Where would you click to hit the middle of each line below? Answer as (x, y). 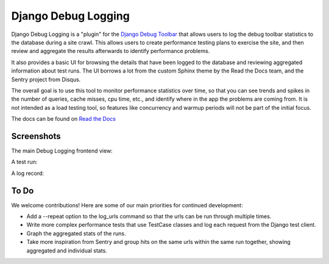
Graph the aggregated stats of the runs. (76, 233)
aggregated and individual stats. (67, 251)
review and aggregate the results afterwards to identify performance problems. (111, 51)
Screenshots (36, 136)
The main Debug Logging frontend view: (62, 151)
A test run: (24, 162)
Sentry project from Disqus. (46, 79)
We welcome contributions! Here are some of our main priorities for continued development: (127, 205)
